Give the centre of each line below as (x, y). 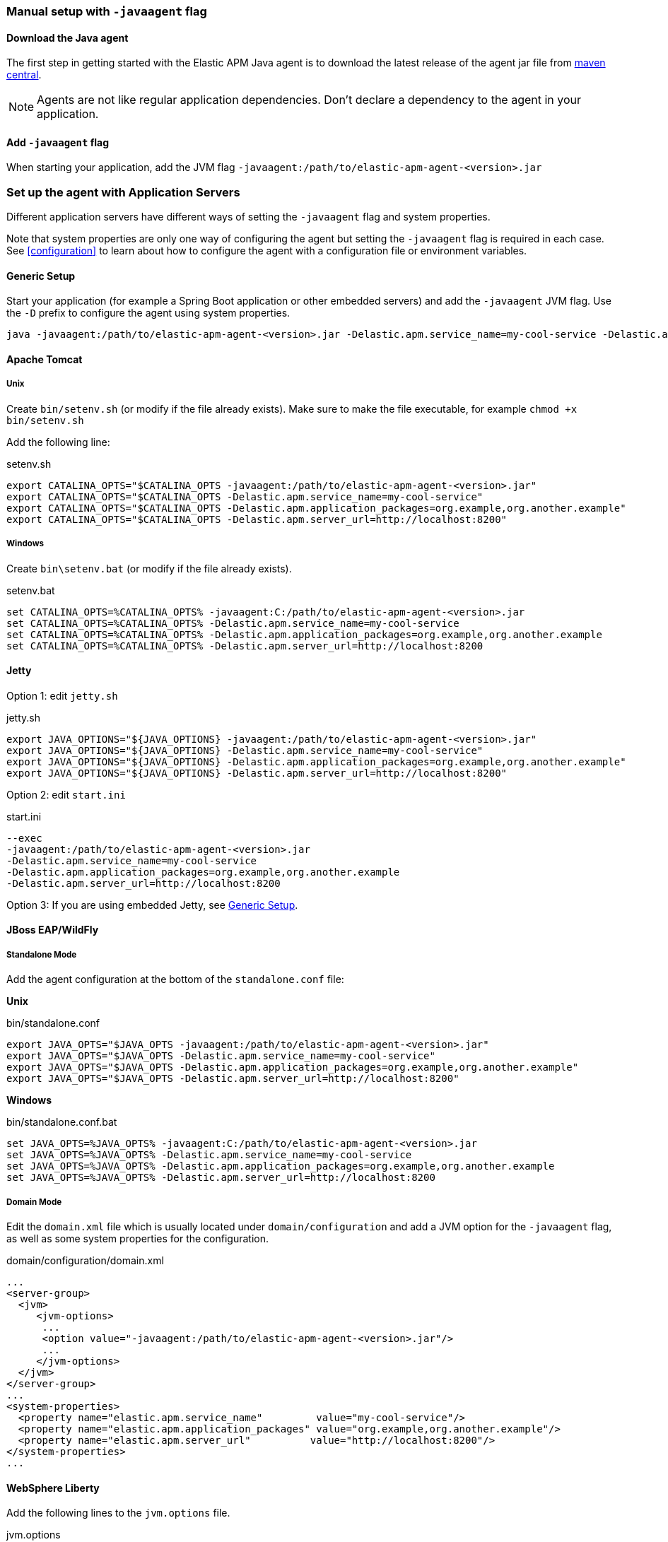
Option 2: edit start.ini (66, 794)
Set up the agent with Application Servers (123, 192)
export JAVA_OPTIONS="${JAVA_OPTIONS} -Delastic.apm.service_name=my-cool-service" (245, 750)
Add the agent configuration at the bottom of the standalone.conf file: (175, 979)
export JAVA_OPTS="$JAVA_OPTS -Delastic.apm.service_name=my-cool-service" (221, 1056)
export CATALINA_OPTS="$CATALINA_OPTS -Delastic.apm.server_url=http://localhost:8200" (257, 519)
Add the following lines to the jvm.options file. (118, 1513)
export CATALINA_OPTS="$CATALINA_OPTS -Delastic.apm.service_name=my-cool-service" (245, 496)
